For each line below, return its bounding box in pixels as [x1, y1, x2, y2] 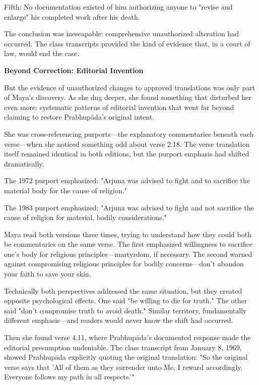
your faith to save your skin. [4, 268, 91, 279]
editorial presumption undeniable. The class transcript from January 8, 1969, [4, 342, 242, 352]
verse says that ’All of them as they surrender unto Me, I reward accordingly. [4, 361, 243, 372]
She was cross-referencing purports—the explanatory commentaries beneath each [4, 128, 254, 139]
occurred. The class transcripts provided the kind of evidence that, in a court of [4, 38, 250, 48]
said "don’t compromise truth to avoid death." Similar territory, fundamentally [4, 305, 247, 315]
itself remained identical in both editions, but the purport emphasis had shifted [4, 148, 249, 159]
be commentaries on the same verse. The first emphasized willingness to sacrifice [4, 239, 253, 249]
